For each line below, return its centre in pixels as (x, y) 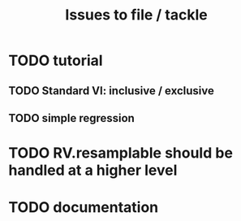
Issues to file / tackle (136, 15)
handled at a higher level (93, 170)
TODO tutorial (56, 61)
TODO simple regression (72, 118)
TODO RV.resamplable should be (121, 153)
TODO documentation (84, 208)
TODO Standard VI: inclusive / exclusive (112, 91)
